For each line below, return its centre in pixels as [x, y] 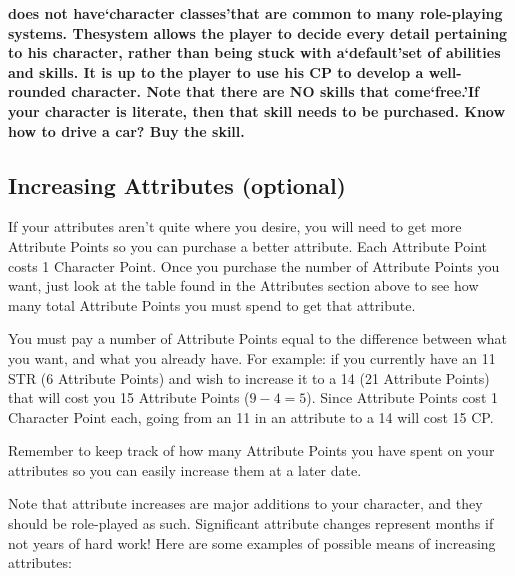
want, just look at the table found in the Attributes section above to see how [243, 285]
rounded [37, 91]
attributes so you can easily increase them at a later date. [185, 469]
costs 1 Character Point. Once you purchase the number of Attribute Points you [254, 265]
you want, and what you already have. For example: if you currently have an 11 [252, 357]
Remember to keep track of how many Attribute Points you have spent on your [251, 450]
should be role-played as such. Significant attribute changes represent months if [251, 523]
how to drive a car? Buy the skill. [126, 130]
